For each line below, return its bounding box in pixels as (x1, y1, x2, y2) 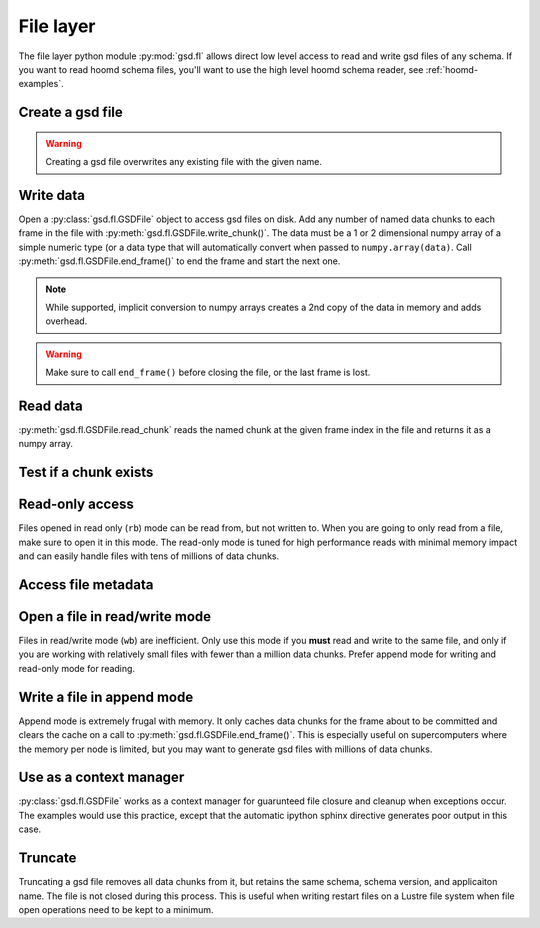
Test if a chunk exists (18, 464, 154, 481)
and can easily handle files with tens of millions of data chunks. (18, 550, 280, 562)
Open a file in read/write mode (18, 608, 212, 625)
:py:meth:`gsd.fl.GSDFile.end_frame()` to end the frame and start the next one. (18, 255, 341, 267)
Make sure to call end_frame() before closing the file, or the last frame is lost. (45, 366, 371, 379)
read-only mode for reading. (18, 662, 135, 674)
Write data (18, 186, 85, 204)
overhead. (45, 315, 88, 327)
